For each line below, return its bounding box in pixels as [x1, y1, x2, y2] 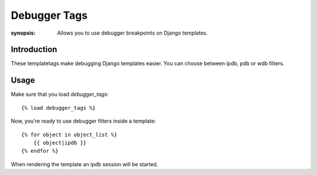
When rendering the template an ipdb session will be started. [11, 160, 158, 167]
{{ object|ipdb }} [33, 139, 87, 146]
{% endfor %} [21, 147, 59, 154]
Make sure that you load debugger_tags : [11, 91, 109, 98]
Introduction [11, 45, 58, 55]
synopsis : [11, 29, 36, 36]
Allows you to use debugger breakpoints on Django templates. [57, 29, 208, 36]
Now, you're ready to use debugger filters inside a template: [11, 117, 156, 124]
